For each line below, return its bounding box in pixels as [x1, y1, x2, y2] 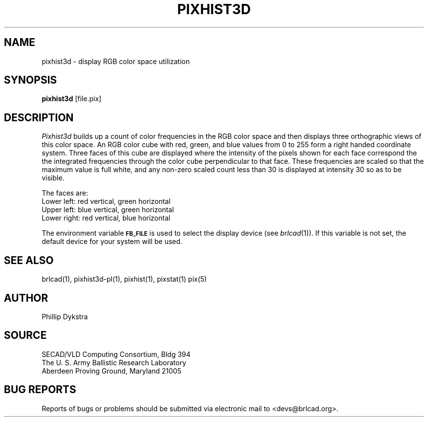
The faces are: [42, 189, 88, 198]
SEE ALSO [4, 254, 54, 266]
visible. [42, 174, 64, 182]
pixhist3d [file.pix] [42, 94, 102, 103]
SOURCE [4, 329, 47, 342]
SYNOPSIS [4, 74, 57, 87]
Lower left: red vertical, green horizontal [42, 197, 171, 206]
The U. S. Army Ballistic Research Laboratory [42, 358, 187, 367]
